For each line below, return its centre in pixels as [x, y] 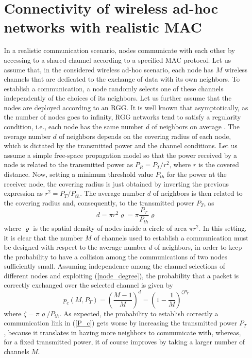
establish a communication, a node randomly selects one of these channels [114, 88]
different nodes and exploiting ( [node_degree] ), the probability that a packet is [121, 275]
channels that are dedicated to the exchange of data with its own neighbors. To [122, 79]
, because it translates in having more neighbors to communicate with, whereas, [123, 332]
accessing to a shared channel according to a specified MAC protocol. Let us [118, 60]
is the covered [219, 164]
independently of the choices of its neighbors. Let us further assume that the [118, 98]
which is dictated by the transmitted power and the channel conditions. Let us [121, 145]
